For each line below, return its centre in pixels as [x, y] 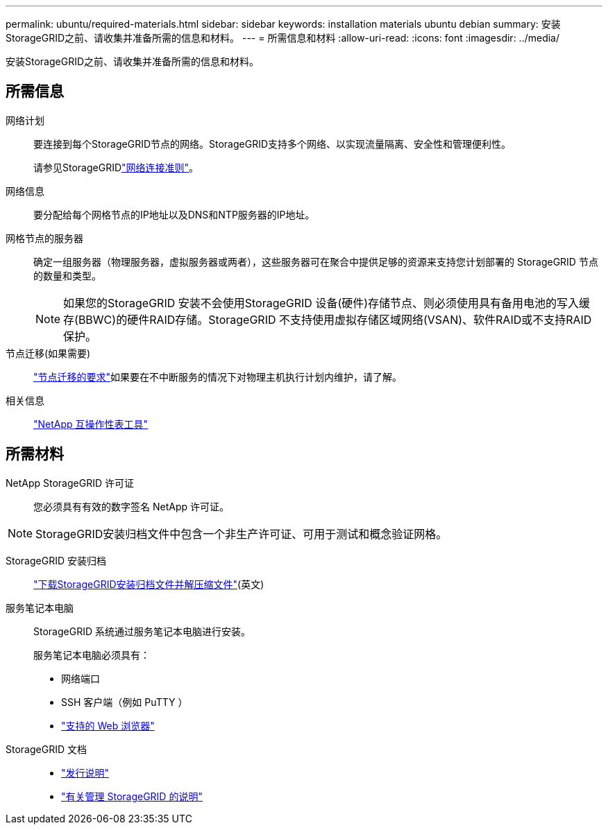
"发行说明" [85, 772]
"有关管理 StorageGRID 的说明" [132, 796]
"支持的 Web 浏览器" [108, 725]
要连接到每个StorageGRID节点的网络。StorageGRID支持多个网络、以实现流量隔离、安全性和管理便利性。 [272, 144]
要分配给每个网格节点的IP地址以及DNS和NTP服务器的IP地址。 [174, 214]
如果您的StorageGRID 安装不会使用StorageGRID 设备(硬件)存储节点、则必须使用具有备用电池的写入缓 [327, 303]
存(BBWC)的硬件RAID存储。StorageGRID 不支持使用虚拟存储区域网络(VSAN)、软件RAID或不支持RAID [328, 319]
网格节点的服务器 [44, 238]
